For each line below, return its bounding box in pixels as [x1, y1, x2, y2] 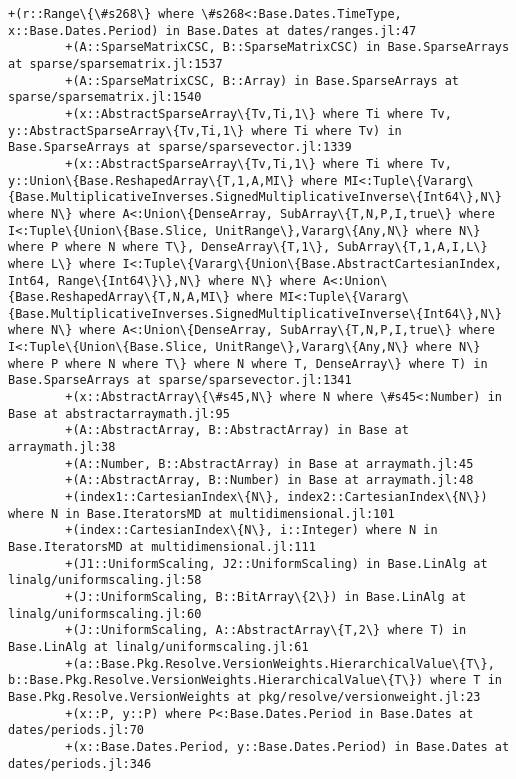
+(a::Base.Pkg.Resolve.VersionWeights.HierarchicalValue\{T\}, [65, 656, 495, 671]
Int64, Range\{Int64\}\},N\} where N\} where [8, 273, 316, 288]
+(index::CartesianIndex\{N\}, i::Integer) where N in [65, 523, 438, 538]
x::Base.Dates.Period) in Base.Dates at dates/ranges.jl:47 [8, 23, 417, 38]
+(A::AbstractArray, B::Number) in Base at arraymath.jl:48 [65, 473, 474, 488]
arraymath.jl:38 [8, 440, 116, 455]
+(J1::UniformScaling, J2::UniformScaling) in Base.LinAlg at [65, 556, 488, 571]
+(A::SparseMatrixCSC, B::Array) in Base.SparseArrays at [65, 73, 460, 88]
